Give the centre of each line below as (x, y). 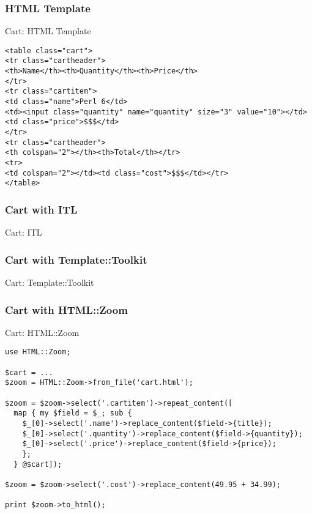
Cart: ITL (24, 232)
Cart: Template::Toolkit (50, 282)
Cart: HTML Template (48, 31)
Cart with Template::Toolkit (76, 259)
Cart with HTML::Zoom (66, 309)
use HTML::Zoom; (38, 352)
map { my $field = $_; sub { (73, 413)
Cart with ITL (41, 209)
